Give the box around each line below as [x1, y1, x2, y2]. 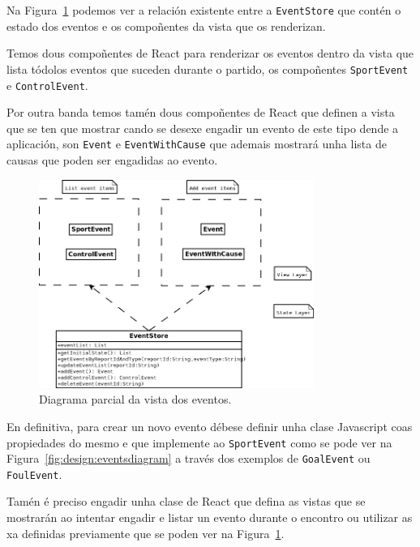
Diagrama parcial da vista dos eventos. [39, 391, 232, 408]
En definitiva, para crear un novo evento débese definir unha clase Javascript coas [6, 417, 413, 434]
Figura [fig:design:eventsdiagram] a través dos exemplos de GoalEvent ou [6, 450, 371, 467]
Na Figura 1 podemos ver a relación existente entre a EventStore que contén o [6, 2, 401, 18]
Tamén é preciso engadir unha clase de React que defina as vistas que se [6, 493, 366, 510]
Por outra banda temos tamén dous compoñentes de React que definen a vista [6, 104, 395, 121]
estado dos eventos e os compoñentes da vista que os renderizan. [6, 17, 326, 34]
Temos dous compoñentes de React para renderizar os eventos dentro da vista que [6, 45, 414, 62]
